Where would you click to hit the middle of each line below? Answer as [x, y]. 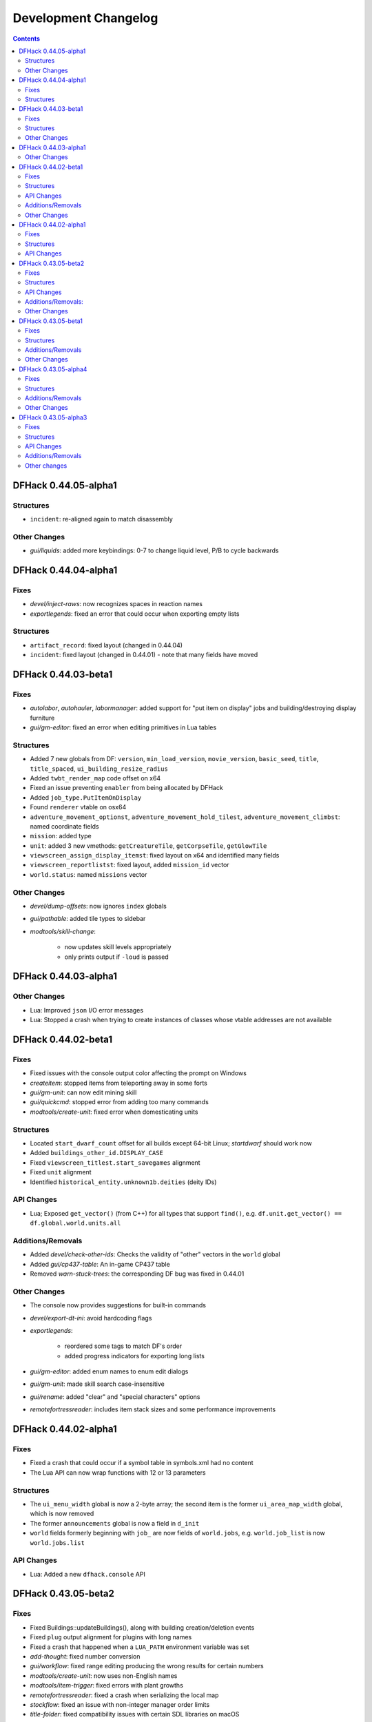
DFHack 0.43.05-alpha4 [53, 369]
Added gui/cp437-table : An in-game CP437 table [100, 1264]
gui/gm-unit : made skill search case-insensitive [97, 1384]
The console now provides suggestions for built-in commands [118, 1305]
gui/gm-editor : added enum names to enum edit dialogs [109, 1371]
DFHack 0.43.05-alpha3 [53, 417]
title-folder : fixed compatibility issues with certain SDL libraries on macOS [135, 1714]
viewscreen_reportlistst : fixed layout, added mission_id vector [130, 865]
